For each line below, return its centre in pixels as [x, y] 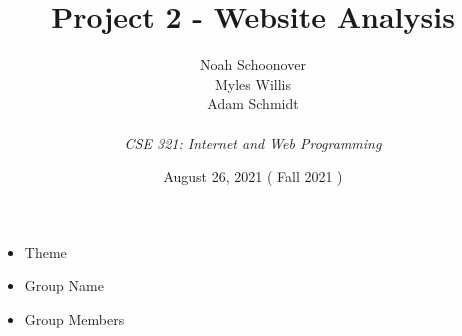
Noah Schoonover [253, 64]
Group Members [74, 318]
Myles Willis [253, 83]
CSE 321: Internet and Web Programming [253, 142]
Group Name [64, 285]
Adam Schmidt [253, 103]
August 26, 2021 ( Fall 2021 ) [253, 176]
